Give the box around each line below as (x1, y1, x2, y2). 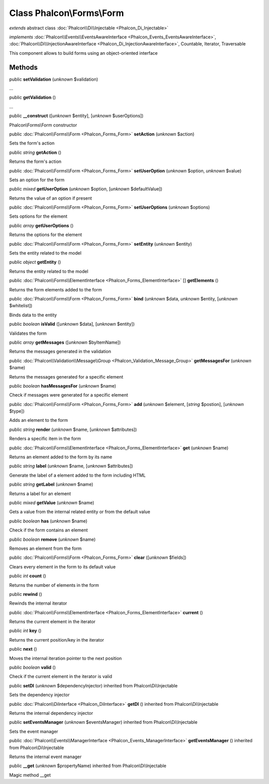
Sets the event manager (9, 728, 58, 734)
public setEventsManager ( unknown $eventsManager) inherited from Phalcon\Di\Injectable (9, 719, 198, 725)
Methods (9, 63, 38, 72)
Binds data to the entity (9, 312, 57, 318)
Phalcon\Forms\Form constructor (9, 122, 77, 128)
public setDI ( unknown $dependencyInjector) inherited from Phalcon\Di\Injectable (9, 682, 178, 688)
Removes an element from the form (9, 545, 82, 551)
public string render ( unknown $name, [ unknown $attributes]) (9, 426, 137, 432)
